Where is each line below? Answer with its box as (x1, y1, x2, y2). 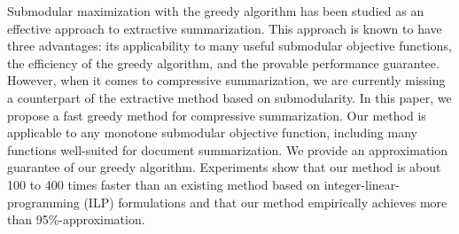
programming (7, 192, 80, 211)
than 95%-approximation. (7, 210, 145, 229)
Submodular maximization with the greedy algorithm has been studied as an (7, 2, 424, 19)
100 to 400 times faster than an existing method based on (7, 175, 321, 193)
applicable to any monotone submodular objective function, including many (7, 123, 417, 142)
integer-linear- (323, 175, 400, 193)
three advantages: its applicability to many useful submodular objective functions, (7, 36, 452, 55)
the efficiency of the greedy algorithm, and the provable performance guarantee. (7, 53, 440, 72)
